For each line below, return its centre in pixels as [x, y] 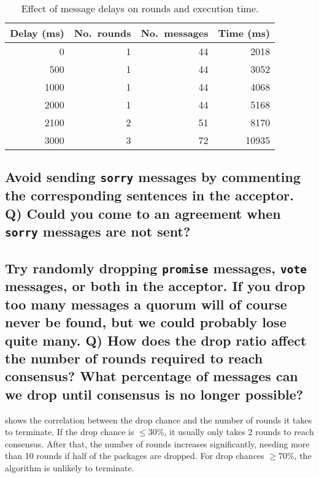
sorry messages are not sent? [98, 231]
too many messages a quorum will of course [146, 304]
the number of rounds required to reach [134, 358]
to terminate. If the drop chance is [70, 432]
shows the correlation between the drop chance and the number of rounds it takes [159, 419]
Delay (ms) [37, 33]
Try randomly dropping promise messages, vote [156, 267]
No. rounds [102, 33]
